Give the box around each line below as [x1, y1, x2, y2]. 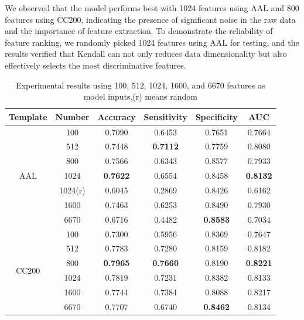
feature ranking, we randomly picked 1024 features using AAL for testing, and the [5, 36, 299, 48]
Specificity [195, 110, 238, 122]
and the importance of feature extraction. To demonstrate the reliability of [5, 25, 273, 37]
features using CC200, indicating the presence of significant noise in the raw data [5, 13, 296, 25]
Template [9, 110, 47, 122]
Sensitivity [144, 110, 187, 122]
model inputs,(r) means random [83, 90, 197, 103]
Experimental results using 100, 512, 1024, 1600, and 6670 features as [16, 79, 265, 91]
